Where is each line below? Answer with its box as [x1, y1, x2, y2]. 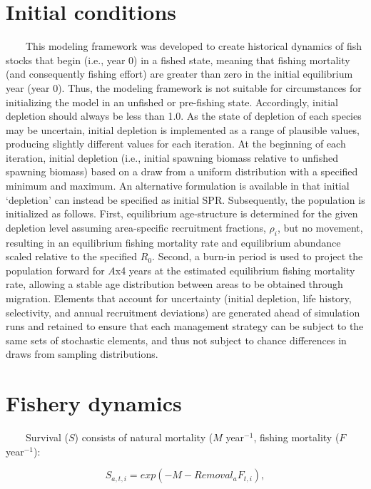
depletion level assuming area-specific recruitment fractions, [6, 220, 266, 235]
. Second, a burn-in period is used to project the [152, 249, 363, 264]
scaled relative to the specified [6, 249, 138, 264]
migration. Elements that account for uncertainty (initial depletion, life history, [6, 291, 352, 306]
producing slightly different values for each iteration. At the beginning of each [6, 136, 346, 151]
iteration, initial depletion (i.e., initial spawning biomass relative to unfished [6, 150, 338, 165]
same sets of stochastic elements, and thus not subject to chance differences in [6, 332, 347, 347]
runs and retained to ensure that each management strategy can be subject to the [6, 319, 364, 334]
